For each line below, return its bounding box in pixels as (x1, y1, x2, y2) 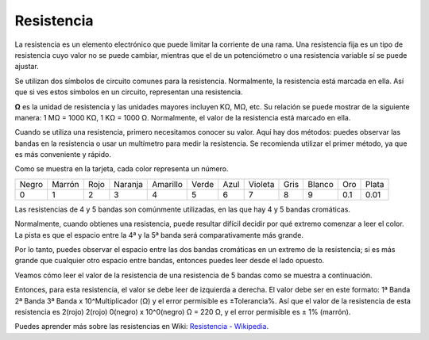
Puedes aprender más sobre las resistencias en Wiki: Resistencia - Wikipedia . (14, 322, 269, 331)
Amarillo (152, 178, 183, 189)
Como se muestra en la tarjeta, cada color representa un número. (14, 164, 229, 174)
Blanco (307, 178, 334, 189)
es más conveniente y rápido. (14, 150, 111, 159)
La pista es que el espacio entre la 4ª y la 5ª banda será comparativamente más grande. (14, 230, 303, 239)
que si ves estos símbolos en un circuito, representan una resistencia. (14, 87, 243, 97)
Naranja (114, 178, 143, 189)
